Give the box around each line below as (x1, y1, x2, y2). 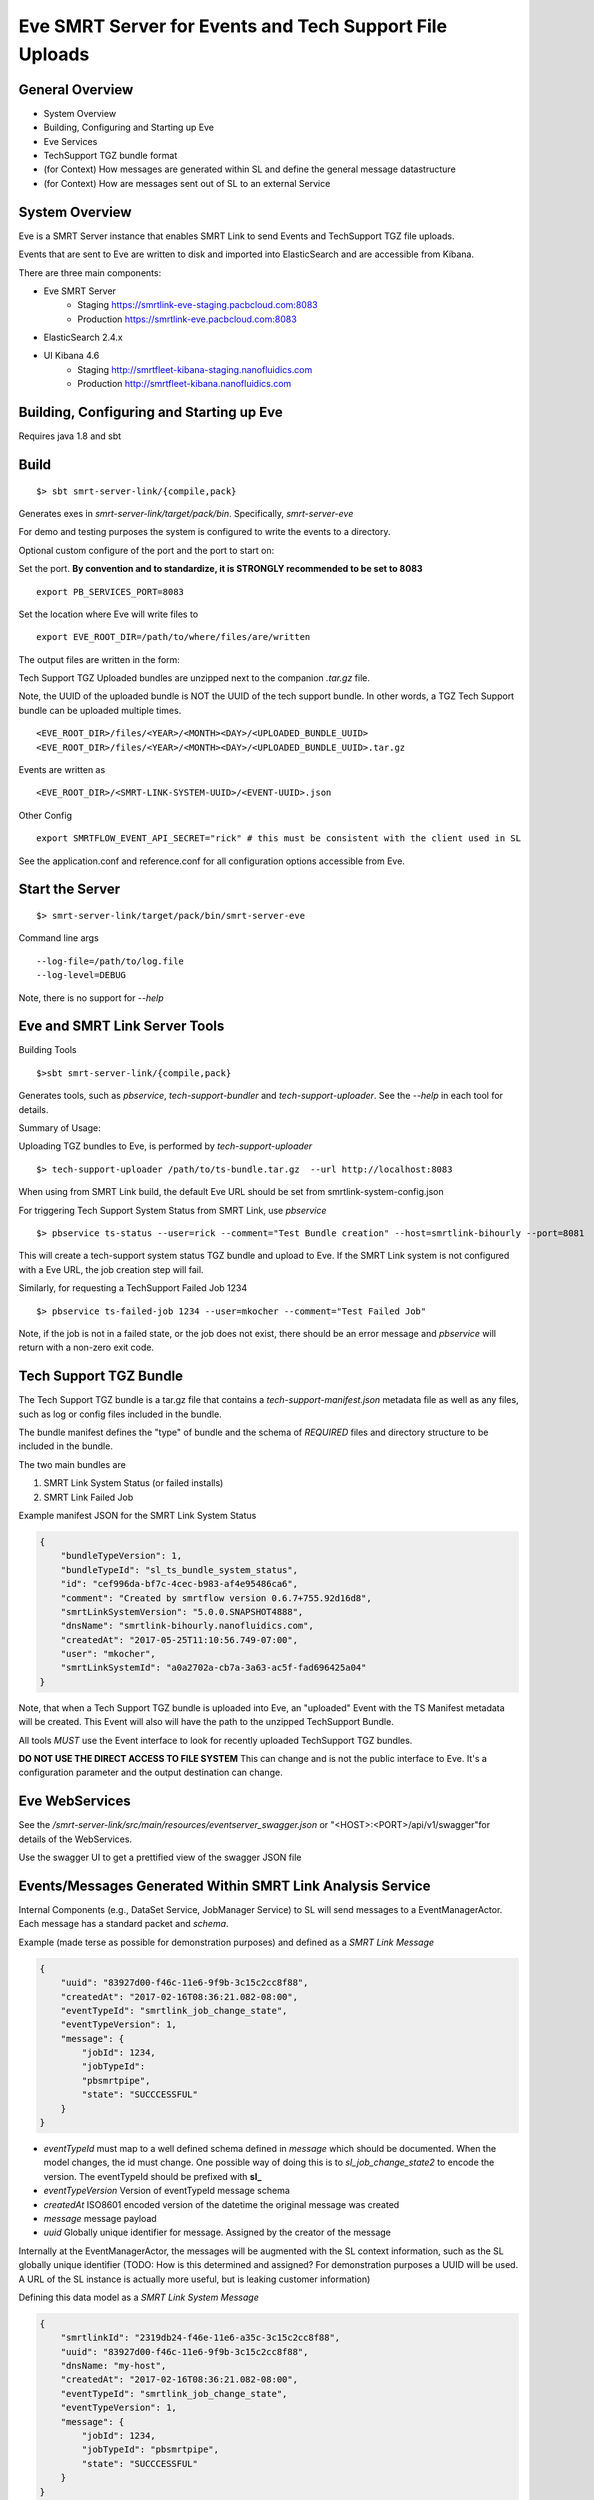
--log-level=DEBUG (36, 970, 127, 981)
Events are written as (18, 764, 106, 776)
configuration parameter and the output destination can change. (18, 1766, 284, 1779)
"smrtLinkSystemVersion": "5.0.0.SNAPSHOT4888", (60, 1606, 304, 1617)
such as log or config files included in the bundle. (18, 1408, 222, 1420)
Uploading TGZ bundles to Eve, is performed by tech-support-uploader (18, 1140, 313, 1152)
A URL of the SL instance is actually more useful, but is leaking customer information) (18, 2273, 371, 2285)
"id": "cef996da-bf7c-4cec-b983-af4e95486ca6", (60, 1578, 299, 1590)
